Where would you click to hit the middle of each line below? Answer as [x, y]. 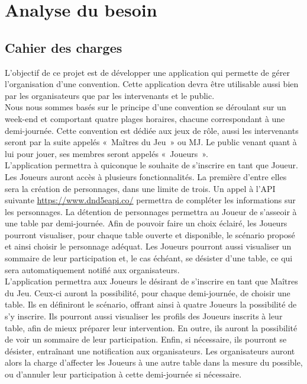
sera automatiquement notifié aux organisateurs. [92, 269]
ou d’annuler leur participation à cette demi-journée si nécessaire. [123, 374]
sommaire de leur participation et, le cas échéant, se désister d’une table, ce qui [149, 258]
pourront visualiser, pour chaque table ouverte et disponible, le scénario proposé [150, 234]
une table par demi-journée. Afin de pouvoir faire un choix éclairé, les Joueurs [146, 223]
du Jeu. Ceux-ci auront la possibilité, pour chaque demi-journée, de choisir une [148, 292]
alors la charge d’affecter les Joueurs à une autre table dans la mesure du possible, [154, 362]
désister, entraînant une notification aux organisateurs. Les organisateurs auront [150, 351]
